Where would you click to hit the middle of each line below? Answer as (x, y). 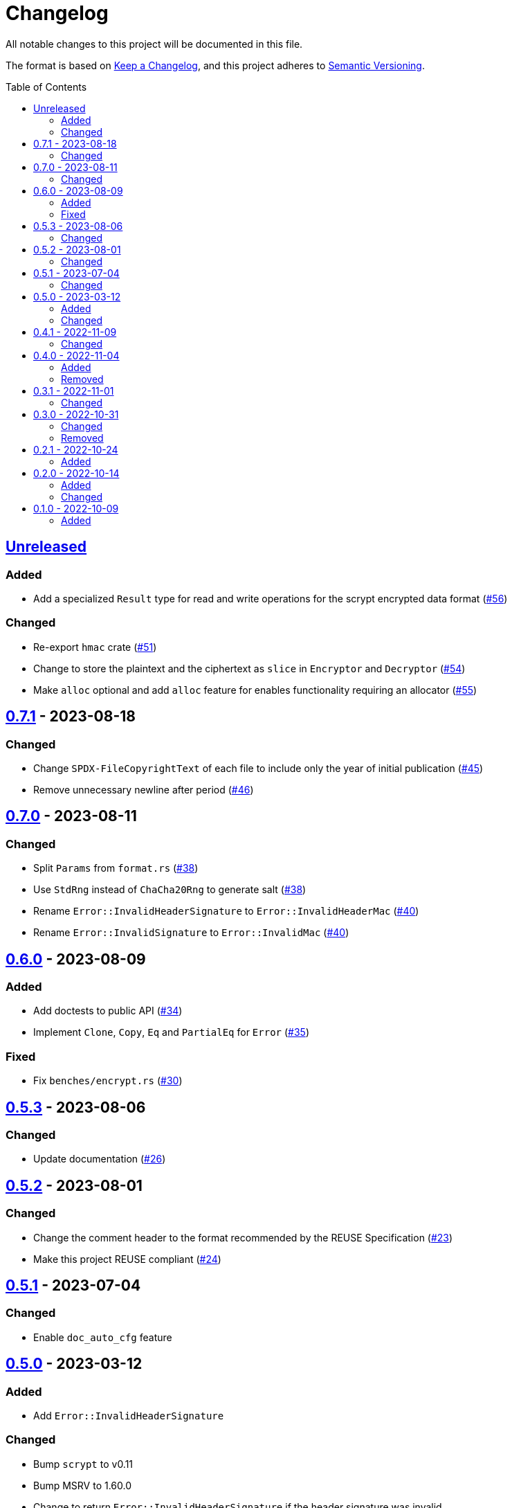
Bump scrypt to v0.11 (83, 1464)
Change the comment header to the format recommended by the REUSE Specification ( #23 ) (243, 1237)
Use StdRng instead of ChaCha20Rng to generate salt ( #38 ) (170, 890)
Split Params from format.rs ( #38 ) (116, 868)
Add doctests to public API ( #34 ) (108, 1011)
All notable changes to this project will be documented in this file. (154, 44)
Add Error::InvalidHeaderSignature (129, 1416)
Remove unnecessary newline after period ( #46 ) (144, 789)
